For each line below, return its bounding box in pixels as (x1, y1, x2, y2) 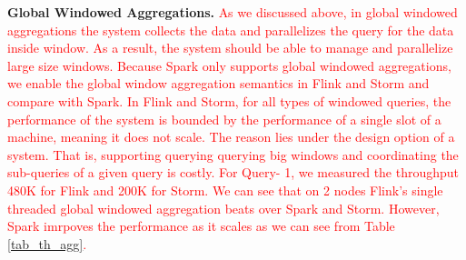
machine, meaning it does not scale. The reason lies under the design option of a (7, 127, 455, 146)
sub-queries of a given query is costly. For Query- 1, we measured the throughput (7, 163, 460, 182)
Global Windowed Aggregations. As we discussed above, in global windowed (7, 3, 458, 21)
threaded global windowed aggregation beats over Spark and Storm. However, (7, 198, 440, 217)
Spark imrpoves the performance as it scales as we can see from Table (7, 216, 395, 235)
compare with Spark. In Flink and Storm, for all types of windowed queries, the (7, 91, 451, 110)
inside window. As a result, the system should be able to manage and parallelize (7, 38, 453, 57)
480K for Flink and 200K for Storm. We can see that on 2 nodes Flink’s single (7, 180, 443, 199)
